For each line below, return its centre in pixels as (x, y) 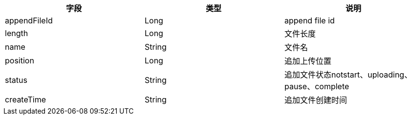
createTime (26, 99)
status (16, 80)
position (20, 60)
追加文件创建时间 (315, 100)
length (17, 33)
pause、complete (317, 86)
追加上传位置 (308, 61)
